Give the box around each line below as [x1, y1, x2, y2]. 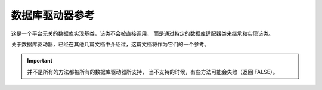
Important [27, 57, 53, 64]
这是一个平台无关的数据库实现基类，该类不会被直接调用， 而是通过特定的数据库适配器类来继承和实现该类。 [11, 30, 274, 37]
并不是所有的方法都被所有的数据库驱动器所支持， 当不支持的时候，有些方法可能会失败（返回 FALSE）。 [27, 68, 278, 75]
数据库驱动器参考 [11, 9, 95, 22]
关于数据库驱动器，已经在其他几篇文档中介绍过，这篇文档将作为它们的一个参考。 [11, 41, 210, 48]
